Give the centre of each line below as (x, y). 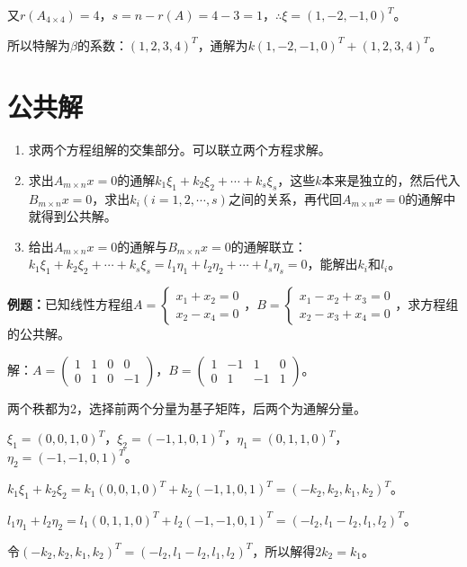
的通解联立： (269, 246)
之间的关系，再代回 (285, 198)
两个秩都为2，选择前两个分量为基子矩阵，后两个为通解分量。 (187, 408)
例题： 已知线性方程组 (70, 304)
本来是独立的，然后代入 (391, 179)
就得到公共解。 (72, 216)
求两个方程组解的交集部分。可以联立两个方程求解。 (180, 150)
